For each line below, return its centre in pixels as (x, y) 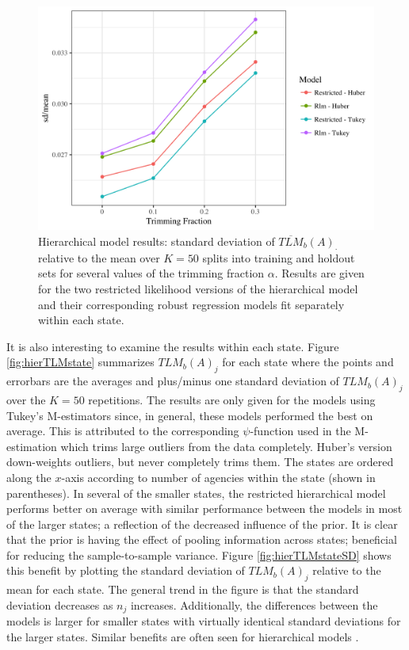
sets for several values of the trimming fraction (151, 273)
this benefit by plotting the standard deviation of (126, 570)
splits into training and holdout (279, 257)
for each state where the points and (308, 362)
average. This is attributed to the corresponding (123, 431)
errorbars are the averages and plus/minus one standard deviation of (173, 381)
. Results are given (319, 273)
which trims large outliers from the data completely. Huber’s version (226, 446)
